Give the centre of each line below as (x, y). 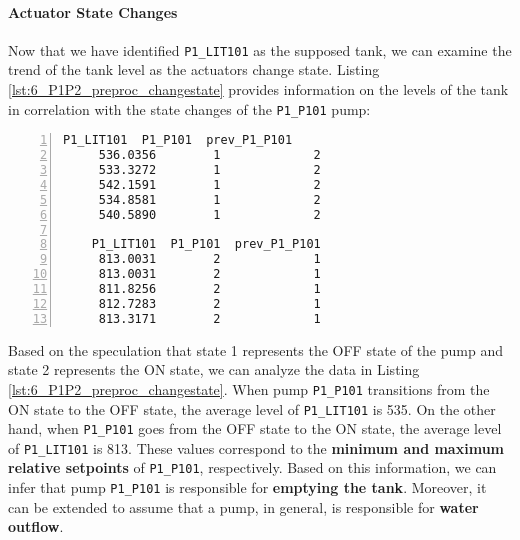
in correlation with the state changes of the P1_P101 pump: (189, 108)
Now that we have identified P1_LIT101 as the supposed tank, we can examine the (260, 49)
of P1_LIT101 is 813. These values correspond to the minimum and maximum (256, 447)
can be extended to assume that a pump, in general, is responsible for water (243, 506)
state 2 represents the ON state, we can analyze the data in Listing (214, 369)
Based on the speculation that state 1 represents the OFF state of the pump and (255, 349)
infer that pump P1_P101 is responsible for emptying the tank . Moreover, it (247, 487)
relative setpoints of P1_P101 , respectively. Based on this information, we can (252, 467)
